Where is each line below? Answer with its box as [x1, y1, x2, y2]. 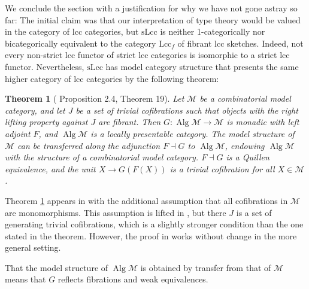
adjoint [5, 127, 31, 139]
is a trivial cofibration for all [169, 162, 275, 175]
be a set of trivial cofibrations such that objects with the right [75, 104, 298, 116]
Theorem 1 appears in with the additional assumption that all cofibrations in [5, 194, 288, 206]
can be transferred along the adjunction [17, 139, 160, 151]
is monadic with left [226, 115, 299, 128]
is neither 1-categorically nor [160, 25, 265, 38]
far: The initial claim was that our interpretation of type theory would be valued [5, 13, 301, 26]
